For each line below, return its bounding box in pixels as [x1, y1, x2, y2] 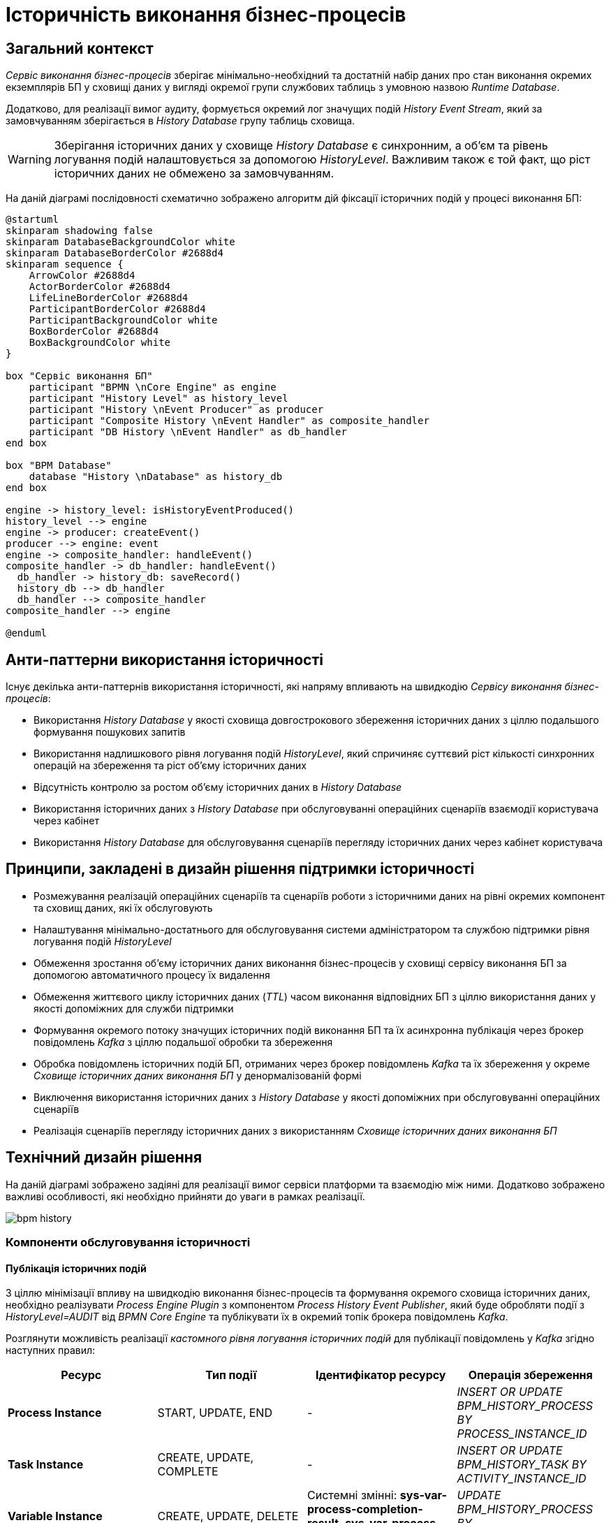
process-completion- [307, 1502, 423, 1517]
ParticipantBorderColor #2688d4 [29, 303, 206, 315]
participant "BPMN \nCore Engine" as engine [29, 381, 277, 393]
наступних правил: [6, 1344, 96, 1357]
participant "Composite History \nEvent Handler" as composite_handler [29, 415, 429, 427]
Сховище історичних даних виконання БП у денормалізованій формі [34, 1069, 362, 1081]
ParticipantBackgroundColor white [29, 314, 218, 326]
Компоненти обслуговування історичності [6, 1235, 251, 1250]
